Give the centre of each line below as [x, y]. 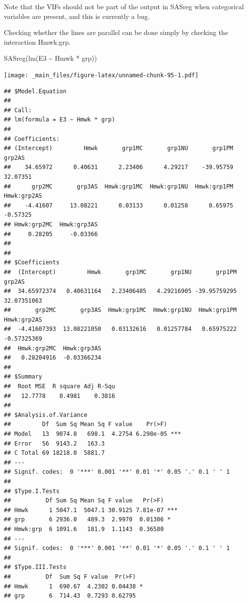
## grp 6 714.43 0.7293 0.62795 [70, 596]
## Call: [18, 110]
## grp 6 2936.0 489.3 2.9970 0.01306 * [87, 520]
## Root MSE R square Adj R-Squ [60, 387]
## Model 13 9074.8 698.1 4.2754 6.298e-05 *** [93, 434]
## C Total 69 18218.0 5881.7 [54, 453]
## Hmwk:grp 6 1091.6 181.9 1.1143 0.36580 [84, 529]
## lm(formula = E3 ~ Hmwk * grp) [60, 120]
